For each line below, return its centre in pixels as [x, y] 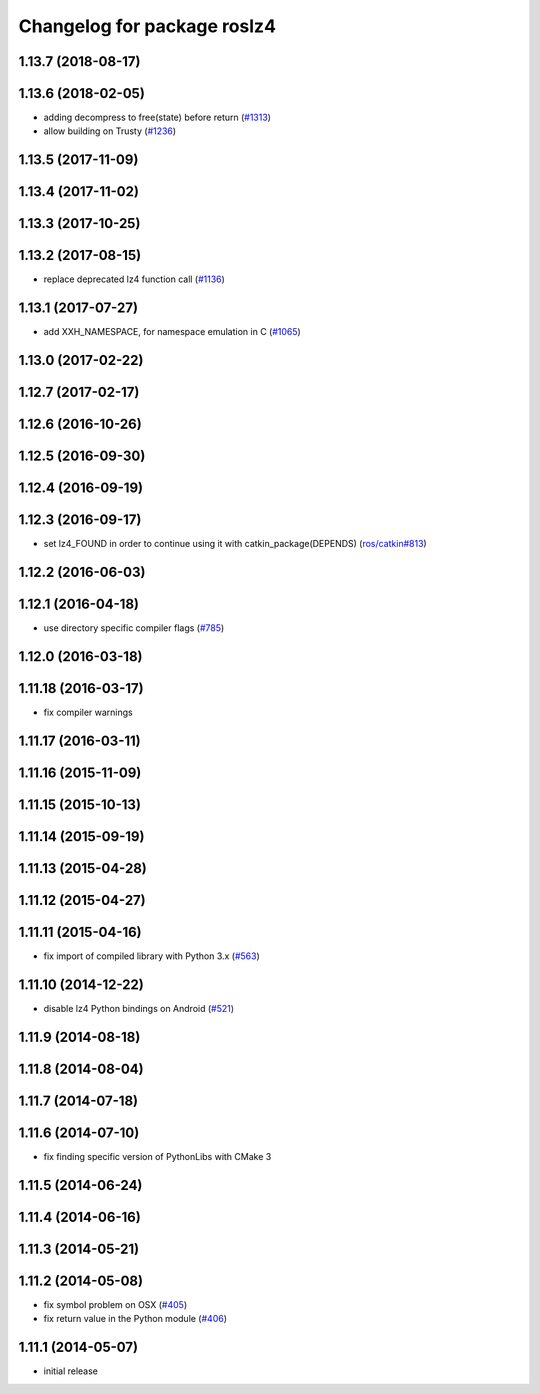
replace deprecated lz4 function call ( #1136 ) [134, 279]
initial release [71, 1371]
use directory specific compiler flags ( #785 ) [134, 628]
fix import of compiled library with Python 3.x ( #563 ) [151, 956]
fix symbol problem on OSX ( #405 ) [115, 1304]
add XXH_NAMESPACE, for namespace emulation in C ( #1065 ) [172, 332]
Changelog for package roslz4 [147, 26]
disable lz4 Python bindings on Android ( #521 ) [139, 1009]
